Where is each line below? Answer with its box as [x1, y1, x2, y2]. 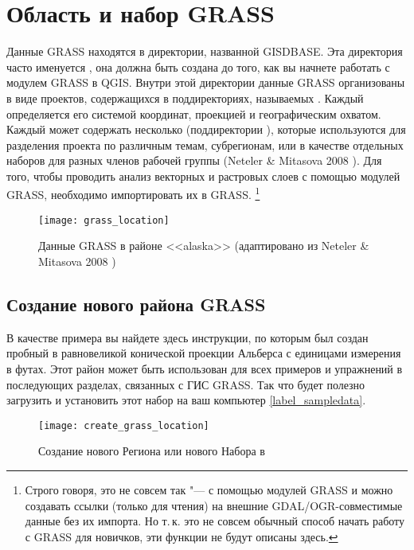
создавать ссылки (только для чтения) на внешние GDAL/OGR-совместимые [25, 497, 403, 513]
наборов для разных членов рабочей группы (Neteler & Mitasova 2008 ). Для [6, 152, 382, 169]
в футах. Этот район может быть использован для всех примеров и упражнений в [6, 360, 403, 376]
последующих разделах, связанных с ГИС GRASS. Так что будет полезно [6, 376, 365, 392]
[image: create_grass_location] [38, 419, 209, 431]
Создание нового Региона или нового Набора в [38, 443, 265, 459]
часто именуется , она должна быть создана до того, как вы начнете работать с [6, 58, 390, 75]
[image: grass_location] [38, 214, 170, 226]
